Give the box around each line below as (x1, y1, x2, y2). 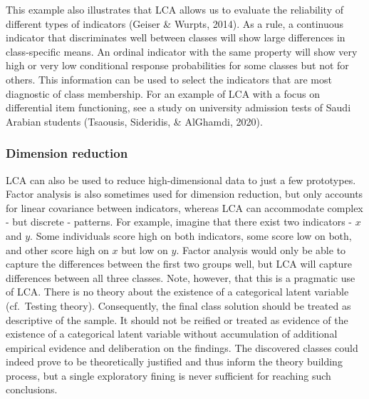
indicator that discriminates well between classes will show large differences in (6, 30, 345, 45)
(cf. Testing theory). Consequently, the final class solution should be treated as (6, 298, 351, 313)
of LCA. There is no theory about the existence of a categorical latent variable (6, 284, 349, 299)
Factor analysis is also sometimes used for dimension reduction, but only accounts (6, 186, 363, 201)
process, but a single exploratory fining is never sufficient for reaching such (6, 368, 331, 383)
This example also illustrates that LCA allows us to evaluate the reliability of (6, 2, 343, 16)
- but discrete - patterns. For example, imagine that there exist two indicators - (6, 214, 352, 229)
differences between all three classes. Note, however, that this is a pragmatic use (6, 270, 355, 285)
